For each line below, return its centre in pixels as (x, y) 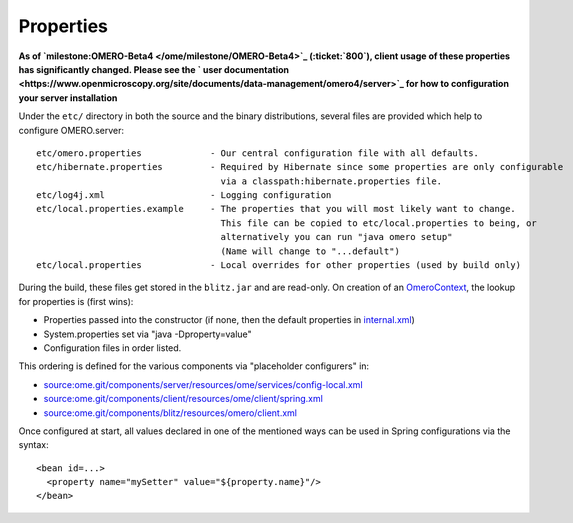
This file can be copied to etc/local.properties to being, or (378, 223)
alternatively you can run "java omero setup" (336, 237)
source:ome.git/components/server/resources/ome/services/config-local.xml (203, 384)
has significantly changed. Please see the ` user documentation (154, 69)
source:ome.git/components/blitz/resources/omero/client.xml (170, 412)
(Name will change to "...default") (310, 251)
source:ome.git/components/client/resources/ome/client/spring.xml (183, 399)
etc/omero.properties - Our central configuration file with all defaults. (258, 153)
